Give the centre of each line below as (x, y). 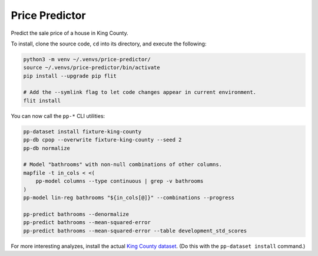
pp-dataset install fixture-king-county (82, 132)
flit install (42, 101)
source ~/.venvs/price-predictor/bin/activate (92, 68)
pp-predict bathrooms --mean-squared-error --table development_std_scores (135, 231)
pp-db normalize (47, 148)
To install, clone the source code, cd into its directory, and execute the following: (109, 44)
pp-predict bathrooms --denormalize (76, 214)
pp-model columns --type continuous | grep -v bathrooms (120, 181)
